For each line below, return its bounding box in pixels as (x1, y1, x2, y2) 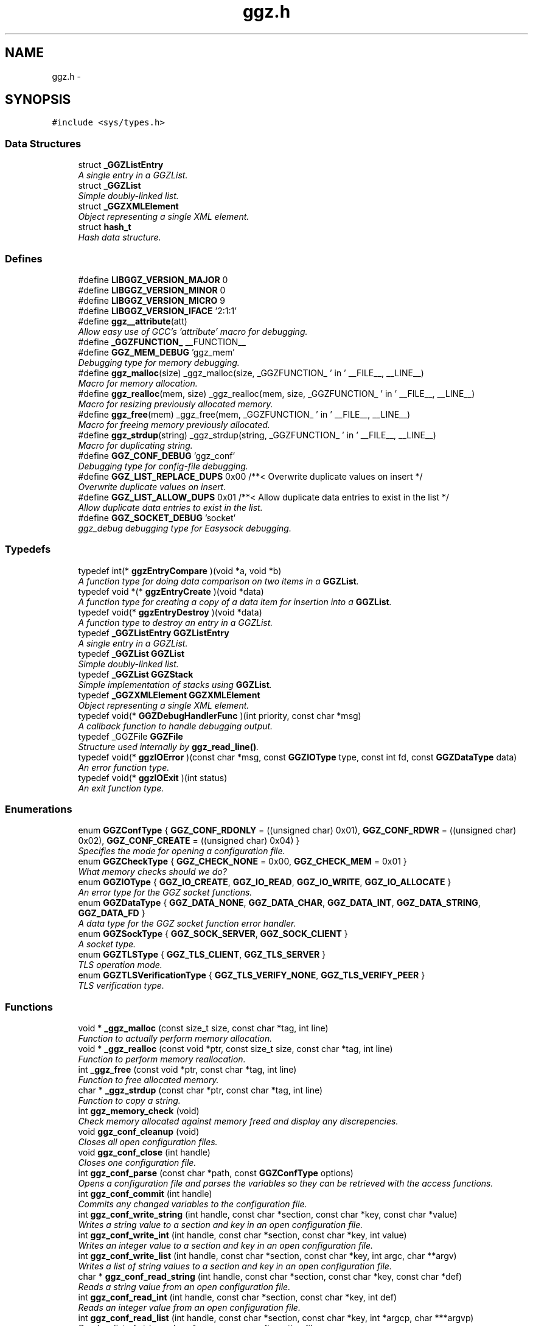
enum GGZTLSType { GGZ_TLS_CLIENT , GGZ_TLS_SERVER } (78, 949, 326, 960)
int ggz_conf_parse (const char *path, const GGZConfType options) (78, 1168, 354, 1179)
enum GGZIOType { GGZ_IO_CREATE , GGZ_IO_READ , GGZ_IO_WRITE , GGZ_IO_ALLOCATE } (78, 877, 451, 888)
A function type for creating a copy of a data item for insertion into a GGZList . (78, 596, 392, 607)
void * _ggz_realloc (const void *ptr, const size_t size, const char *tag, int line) (78, 1044, 393, 1054)
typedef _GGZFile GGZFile (78, 731, 183, 742)
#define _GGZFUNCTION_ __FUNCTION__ (78, 336, 246, 347)
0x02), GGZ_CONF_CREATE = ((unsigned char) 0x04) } (78, 835, 300, 846)
